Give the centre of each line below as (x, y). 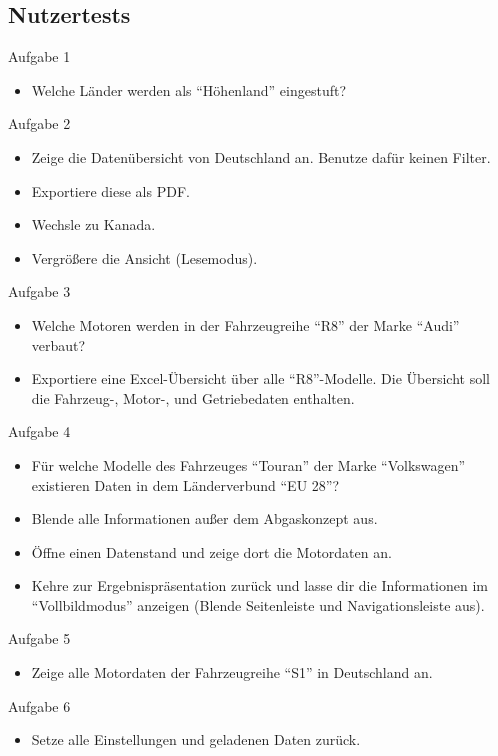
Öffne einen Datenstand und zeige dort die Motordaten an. (211, 551)
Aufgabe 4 (39, 431)
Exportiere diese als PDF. (110, 190)
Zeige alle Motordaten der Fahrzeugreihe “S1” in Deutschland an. (232, 672)
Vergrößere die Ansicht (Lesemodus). (144, 257)
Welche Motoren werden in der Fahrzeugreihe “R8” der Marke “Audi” (245, 324)
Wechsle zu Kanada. (93, 224)
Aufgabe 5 (39, 638)
